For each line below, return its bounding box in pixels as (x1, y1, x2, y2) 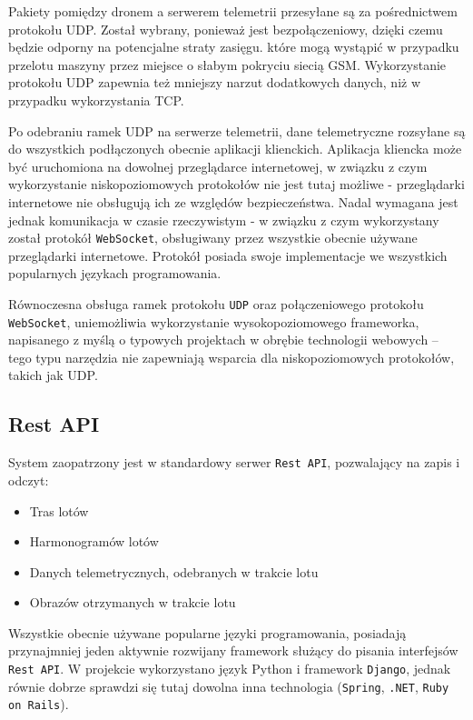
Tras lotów (29, 501, 89, 520)
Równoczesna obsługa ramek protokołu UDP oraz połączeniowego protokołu (8, 294, 424, 313)
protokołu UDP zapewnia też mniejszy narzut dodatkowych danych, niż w (8, 73, 421, 92)
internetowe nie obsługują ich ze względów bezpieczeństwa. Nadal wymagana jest (8, 192, 458, 211)
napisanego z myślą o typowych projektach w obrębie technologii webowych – (8, 330, 439, 349)
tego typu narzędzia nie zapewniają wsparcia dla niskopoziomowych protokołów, (8, 347, 455, 366)
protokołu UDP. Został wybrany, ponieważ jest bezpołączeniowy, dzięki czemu (8, 19, 443, 38)
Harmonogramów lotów (29, 532, 159, 551)
